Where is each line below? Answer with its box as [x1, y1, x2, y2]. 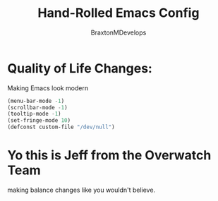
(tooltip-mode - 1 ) [7, 111, 61, 118]
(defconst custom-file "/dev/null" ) [7, 123, 115, 131]
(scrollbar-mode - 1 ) [7, 104, 68, 111]
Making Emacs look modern [7, 83, 89, 92]
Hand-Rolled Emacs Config [37, 5, 200, 21]
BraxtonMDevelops [90, 28, 147, 37]
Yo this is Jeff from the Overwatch [7, 147, 212, 164]
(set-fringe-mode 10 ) [7, 117, 71, 124]
